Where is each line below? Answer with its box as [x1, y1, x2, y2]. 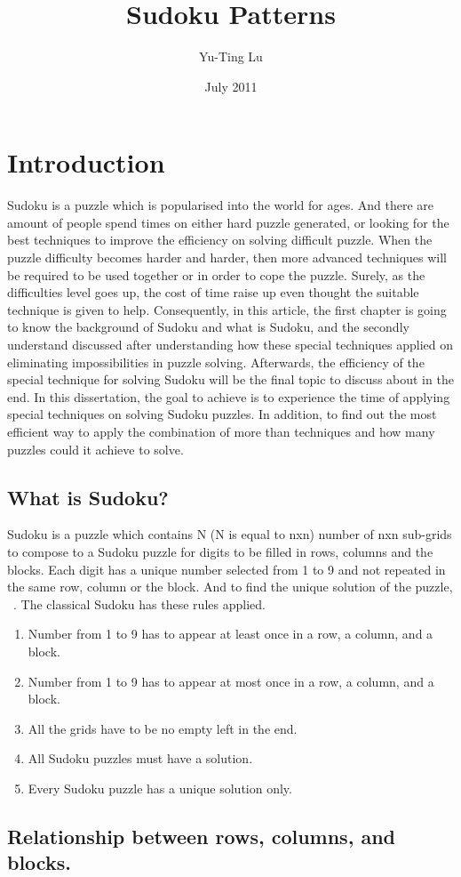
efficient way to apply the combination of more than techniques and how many [7, 422, 435, 440]
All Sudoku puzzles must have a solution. [28, 749, 253, 768]
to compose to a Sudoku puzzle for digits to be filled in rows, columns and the [7, 542, 433, 560]
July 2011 [204, 76, 258, 95]
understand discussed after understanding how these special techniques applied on [7, 335, 454, 353]
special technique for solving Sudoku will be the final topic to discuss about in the [7, 370, 454, 389]
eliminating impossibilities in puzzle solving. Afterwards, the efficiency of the [7, 352, 425, 371]
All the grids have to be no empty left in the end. [28, 719, 298, 737]
